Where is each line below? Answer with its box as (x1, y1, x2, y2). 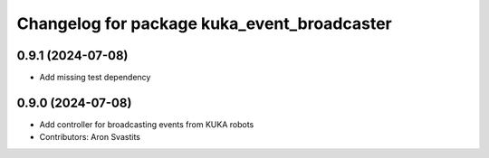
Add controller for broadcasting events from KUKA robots (39, 118, 254, 130)
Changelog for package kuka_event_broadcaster (16, 14, 393, 33)
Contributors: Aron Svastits (39, 132, 140, 143)
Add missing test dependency (39, 72, 151, 83)
